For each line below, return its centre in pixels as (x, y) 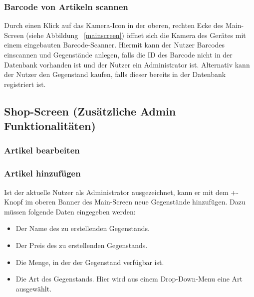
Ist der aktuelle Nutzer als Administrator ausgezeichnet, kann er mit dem (116, 192)
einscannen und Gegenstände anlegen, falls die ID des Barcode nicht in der (118, 54)
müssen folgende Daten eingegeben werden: (70, 211)
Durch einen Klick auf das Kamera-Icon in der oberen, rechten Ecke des (114, 25)
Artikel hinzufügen (42, 173)
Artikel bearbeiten (42, 150)
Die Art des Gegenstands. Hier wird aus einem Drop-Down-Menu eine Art (129, 279)
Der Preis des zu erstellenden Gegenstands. (82, 245)
